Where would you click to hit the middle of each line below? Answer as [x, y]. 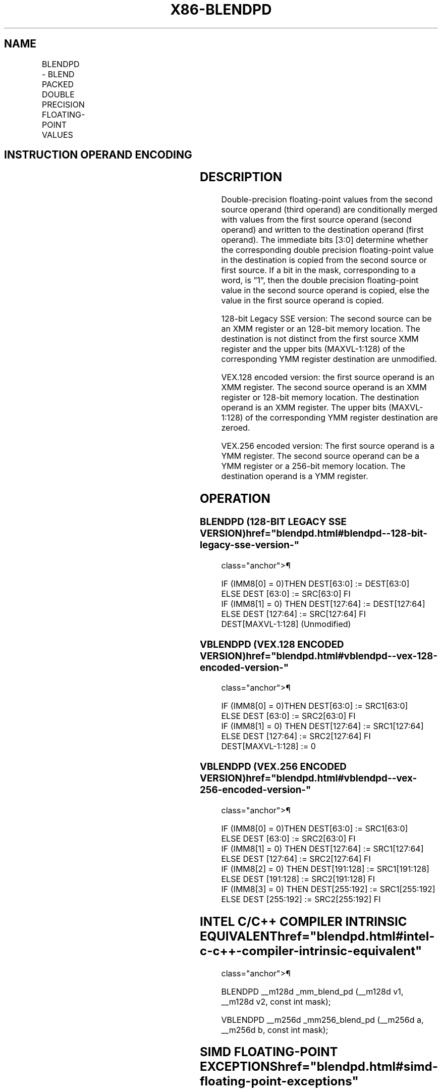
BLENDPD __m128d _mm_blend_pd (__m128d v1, [312, 991]
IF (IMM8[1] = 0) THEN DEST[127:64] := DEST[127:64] [323, 604]
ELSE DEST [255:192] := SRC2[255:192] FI [301, 899]
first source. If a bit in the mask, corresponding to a [318, 270]
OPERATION [235, 499]
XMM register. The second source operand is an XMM [324, 387]
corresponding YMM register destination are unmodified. [329, 359]
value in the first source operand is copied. [302, 301]
